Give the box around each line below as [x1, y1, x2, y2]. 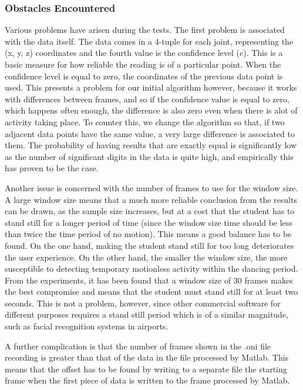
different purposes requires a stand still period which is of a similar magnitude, [5, 308, 289, 321]
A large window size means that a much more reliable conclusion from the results [5, 193, 297, 205]
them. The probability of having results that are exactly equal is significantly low [5, 139, 297, 151]
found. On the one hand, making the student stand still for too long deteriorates [5, 239, 294, 251]
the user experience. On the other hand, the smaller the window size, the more [5, 251, 288, 263]
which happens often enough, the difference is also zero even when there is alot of [5, 104, 298, 116]
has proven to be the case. [5, 162, 99, 174]
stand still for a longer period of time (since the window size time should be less [5, 216, 292, 228]
